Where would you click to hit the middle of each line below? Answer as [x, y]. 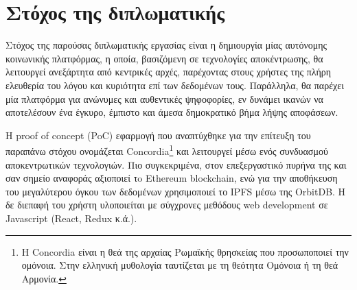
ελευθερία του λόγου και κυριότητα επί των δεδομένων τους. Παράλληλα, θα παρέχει [175, 85]
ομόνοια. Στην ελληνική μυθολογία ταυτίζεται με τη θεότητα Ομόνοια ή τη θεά [180, 265]
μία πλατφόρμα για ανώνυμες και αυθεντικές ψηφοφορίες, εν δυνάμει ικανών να [164, 98]
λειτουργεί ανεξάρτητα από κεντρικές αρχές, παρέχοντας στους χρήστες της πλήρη [169, 72]
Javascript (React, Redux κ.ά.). [71, 218]
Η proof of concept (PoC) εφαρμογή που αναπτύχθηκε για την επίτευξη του [158, 135]
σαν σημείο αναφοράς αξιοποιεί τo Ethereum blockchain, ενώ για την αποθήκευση [172, 178]
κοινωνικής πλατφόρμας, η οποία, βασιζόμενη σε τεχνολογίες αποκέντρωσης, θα [164, 58]
